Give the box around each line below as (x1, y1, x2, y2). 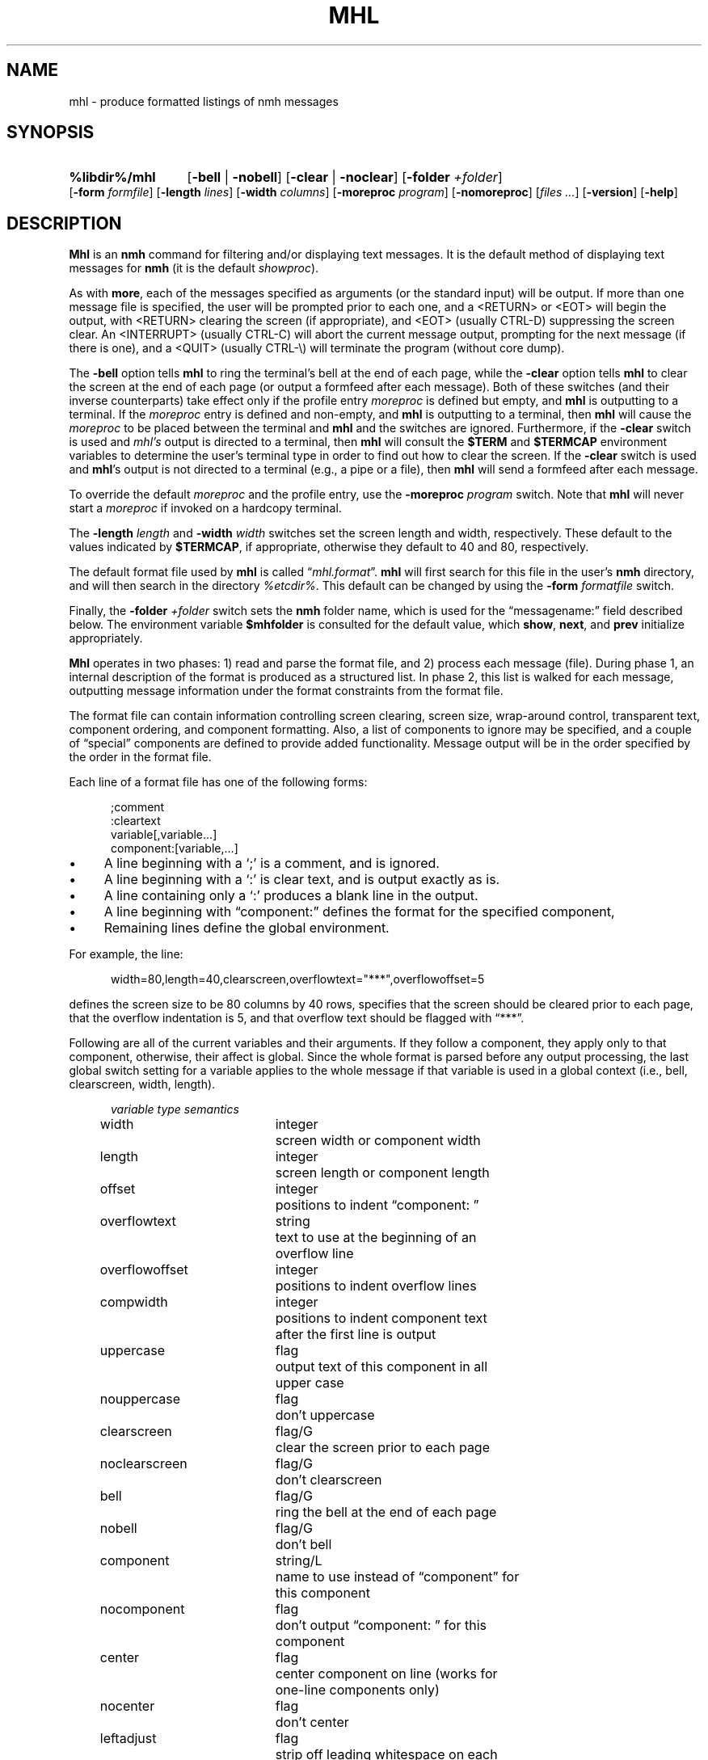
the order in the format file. (69, 750, 212, 764)
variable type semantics (111, 1102, 239, 1117)
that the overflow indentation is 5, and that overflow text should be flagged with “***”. (69, 1011, 525, 1025)
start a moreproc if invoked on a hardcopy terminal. (69, 501, 342, 516)
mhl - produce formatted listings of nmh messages (69, 94, 339, 108)
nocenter (99, 1698, 155, 1715)
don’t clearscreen (275, 1472, 382, 1488)
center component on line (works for (275, 1665, 498, 1682)
